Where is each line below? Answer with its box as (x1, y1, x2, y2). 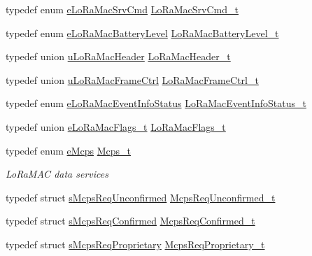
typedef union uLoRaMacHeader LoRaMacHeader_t (6, 49, 231, 64)
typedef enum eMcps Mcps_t (6, 143, 132, 157)
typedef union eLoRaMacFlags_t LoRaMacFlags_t (6, 119, 226, 134)
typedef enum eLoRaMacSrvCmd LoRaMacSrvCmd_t (6, 2, 239, 16)
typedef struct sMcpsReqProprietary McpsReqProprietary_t (6, 236, 265, 251)
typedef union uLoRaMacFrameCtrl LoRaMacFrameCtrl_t (6, 72, 259, 87)
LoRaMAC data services (6, 166, 108, 181)
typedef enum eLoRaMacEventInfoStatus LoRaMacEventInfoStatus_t (6, 96, 306, 111)
